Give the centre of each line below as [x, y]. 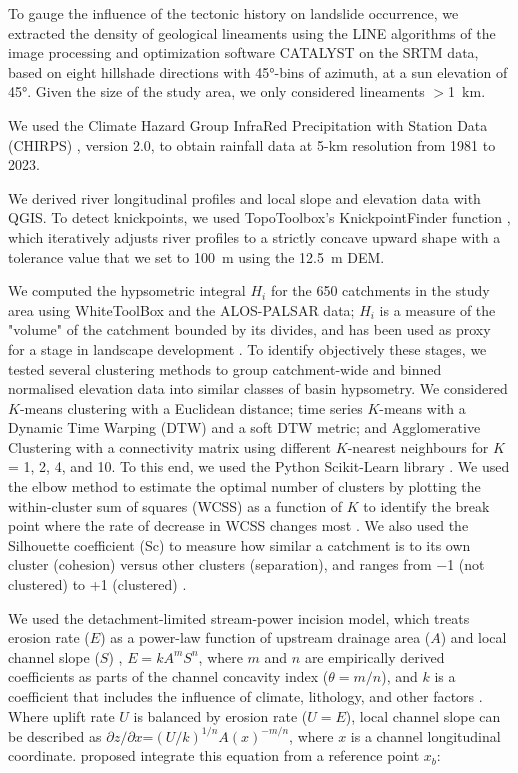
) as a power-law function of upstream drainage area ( [265, 637]
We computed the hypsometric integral [127, 290]
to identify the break [426, 505]
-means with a [422, 407]
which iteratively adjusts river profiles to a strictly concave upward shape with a [254, 236]
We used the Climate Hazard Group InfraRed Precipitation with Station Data [248, 124]
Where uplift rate [61, 715]
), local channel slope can [423, 715]
